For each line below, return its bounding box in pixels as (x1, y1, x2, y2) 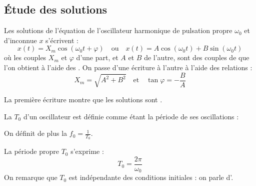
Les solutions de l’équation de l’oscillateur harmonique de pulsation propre (4, 25, 232, 36)
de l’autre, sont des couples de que (144, 52, 249, 63)
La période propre (4, 146, 59, 156)
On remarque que (4, 172, 57, 182)
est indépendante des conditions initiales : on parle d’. (68, 172, 233, 182)
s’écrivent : (45, 35, 78, 45)
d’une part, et (76, 52, 118, 63)
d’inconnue (4, 35, 37, 45)
